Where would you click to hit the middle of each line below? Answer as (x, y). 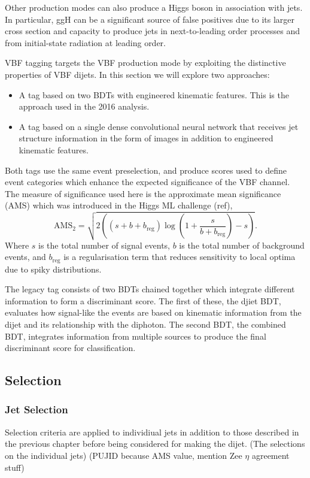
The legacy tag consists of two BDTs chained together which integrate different (150, 289)
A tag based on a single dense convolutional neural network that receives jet (159, 126)
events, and (25, 257)
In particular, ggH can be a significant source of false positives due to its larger (150, 19)
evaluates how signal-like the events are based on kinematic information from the (153, 312)
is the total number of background (242, 245)
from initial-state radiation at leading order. (85, 42)
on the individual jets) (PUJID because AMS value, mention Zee (124, 455)
